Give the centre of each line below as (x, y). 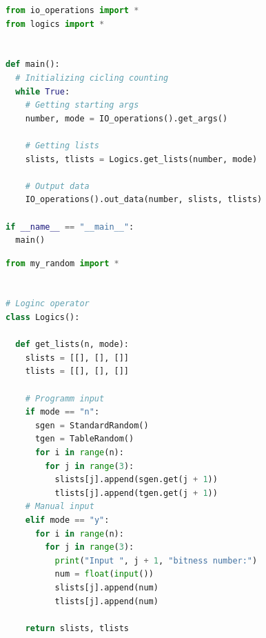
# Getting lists (62, 145)
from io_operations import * (72, 10)
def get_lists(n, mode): (72, 345)
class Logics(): (43, 318)
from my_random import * (62, 263)
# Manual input (60, 507)
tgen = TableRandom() (84, 439)
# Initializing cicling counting (92, 78)
